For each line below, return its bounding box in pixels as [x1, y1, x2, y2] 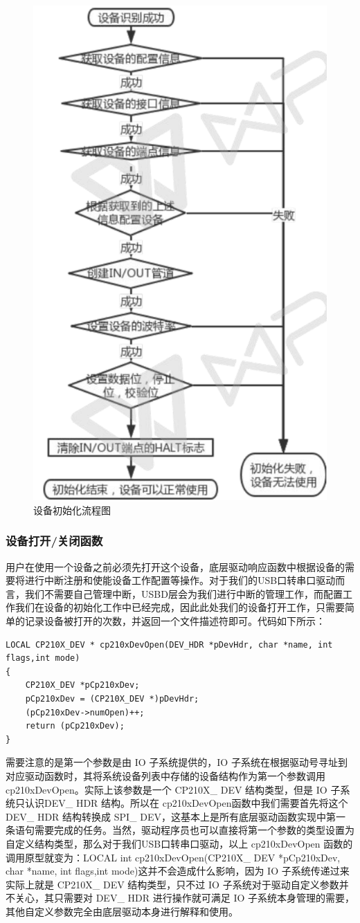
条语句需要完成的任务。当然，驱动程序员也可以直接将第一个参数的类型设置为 [6, 823, 354, 837]
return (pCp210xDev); [25, 721, 125, 731]
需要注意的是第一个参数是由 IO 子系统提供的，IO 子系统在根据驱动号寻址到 [6, 755, 348, 769]
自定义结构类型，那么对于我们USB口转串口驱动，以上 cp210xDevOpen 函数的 [6, 836, 353, 850]
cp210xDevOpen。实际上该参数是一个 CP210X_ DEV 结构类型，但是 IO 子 [6, 782, 341, 796]
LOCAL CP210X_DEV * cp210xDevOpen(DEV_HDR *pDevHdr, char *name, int [6, 639, 333, 650]
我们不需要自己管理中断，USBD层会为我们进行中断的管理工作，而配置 [24, 586, 343, 601]
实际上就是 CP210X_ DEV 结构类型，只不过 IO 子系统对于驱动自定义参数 [6, 877, 339, 891]
